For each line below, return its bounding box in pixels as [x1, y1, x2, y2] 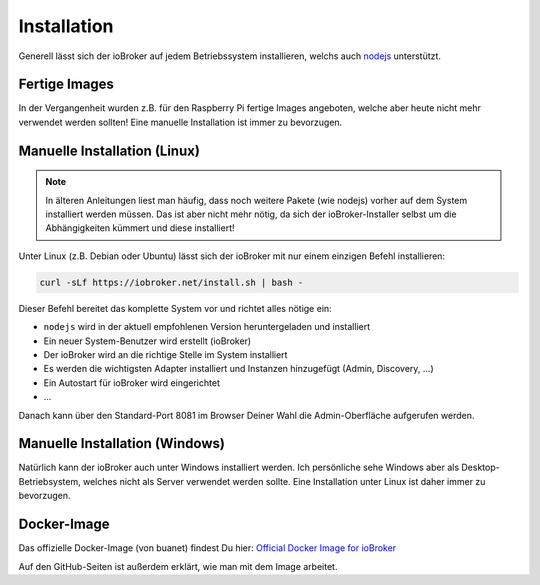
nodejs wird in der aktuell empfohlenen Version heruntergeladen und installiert [43, 321, 371, 333]
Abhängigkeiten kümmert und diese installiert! [45, 222, 235, 234]
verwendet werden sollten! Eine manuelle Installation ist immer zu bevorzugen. [18, 116, 343, 128]
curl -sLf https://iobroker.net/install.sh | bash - [39, 276, 304, 288]
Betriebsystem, [18, 475, 81, 487]
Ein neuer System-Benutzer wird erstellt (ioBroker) [43, 335, 252, 347]
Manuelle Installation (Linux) [18, 142, 200, 159]
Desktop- [461, 461, 500, 474]
